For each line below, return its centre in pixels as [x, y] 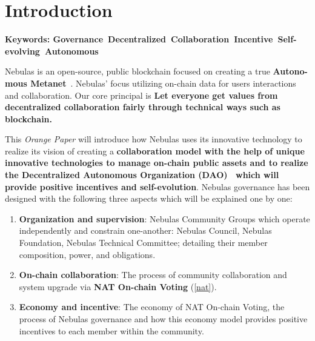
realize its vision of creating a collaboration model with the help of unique [155, 151]
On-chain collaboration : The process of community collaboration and [153, 275]
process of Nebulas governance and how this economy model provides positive [163, 319]
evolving [22, 51]
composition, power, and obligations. [87, 254]
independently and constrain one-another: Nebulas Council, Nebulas [145, 230]
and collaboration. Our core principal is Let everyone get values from [141, 95]
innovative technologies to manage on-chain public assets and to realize [157, 163]
